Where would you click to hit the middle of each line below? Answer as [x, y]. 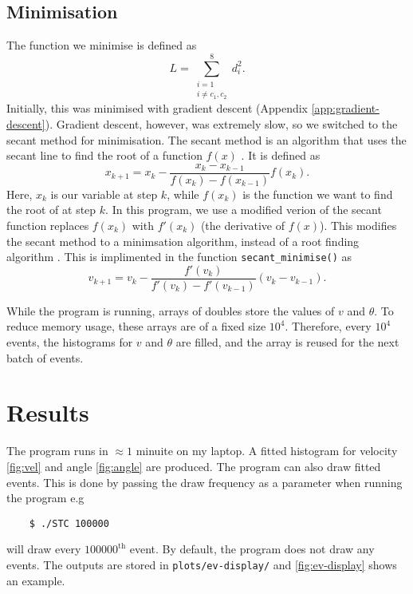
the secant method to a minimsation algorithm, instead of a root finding [183, 241]
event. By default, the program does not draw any [252, 549]
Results [48, 412]
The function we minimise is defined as [102, 45]
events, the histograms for [70, 342]
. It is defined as [281, 155]
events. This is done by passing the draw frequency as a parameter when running [205, 482]
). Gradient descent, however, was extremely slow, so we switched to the [221, 123]
